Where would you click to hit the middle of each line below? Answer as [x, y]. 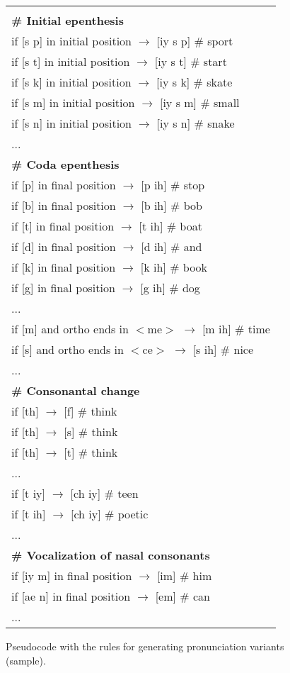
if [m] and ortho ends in [70, 329]
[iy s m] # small [199, 102]
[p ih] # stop [173, 185]
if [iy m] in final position [72, 575]
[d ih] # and [172, 246]
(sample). [26, 660]
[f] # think [91, 411]
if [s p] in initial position [72, 41]
